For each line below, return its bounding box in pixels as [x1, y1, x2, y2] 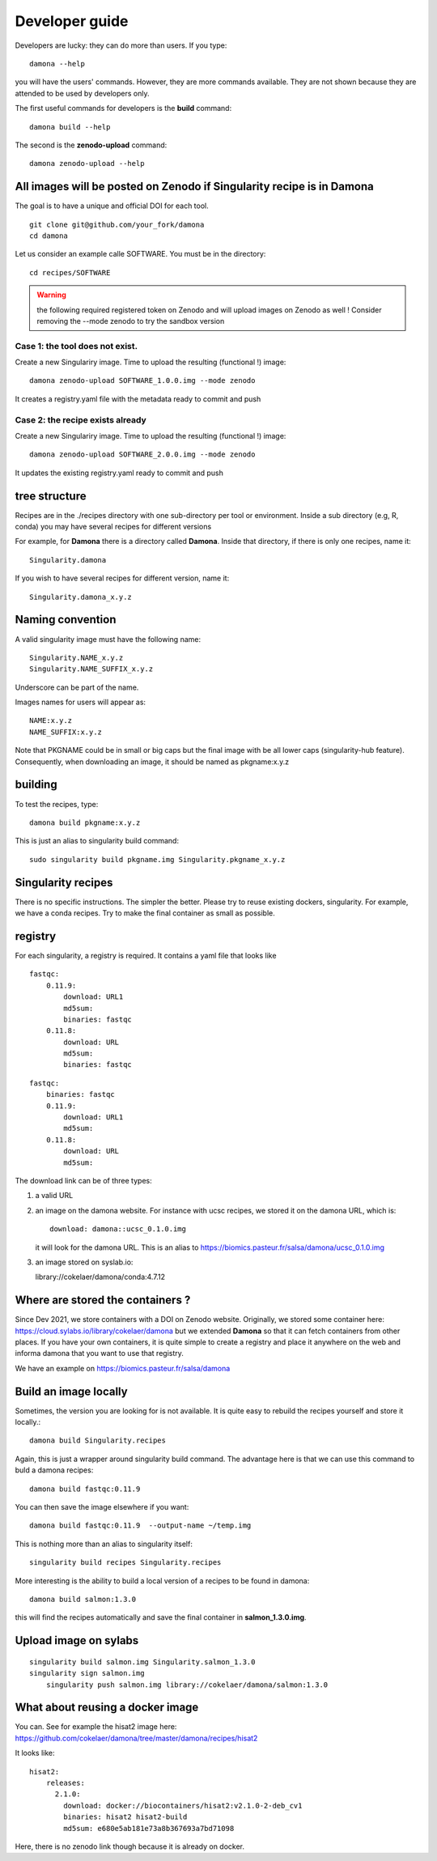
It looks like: [15, 1748, 56, 1758]
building [15, 778, 57, 792]
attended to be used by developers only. [15, 88, 150, 98]
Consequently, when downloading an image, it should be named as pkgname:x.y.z [15, 757, 290, 767]
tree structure [15, 489, 87, 503]
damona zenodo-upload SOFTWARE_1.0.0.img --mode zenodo [29, 376, 256, 385]
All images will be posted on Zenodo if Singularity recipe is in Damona [15, 180, 374, 193]
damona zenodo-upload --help [29, 159, 145, 168]
